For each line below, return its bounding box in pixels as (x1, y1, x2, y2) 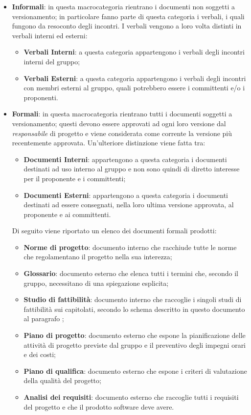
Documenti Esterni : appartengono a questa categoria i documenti (23, 190, 228, 200)
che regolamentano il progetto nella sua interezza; (23, 251, 172, 262)
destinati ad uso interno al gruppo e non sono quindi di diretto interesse (23, 164, 240, 174)
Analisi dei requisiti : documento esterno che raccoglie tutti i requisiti (23, 392, 239, 402)
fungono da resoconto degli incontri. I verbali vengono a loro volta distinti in (12, 21, 242, 31)
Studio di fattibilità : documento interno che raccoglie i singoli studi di (23, 294, 242, 304)
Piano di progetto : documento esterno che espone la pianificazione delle (23, 330, 246, 340)
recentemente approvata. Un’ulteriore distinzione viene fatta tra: (12, 138, 205, 148)
